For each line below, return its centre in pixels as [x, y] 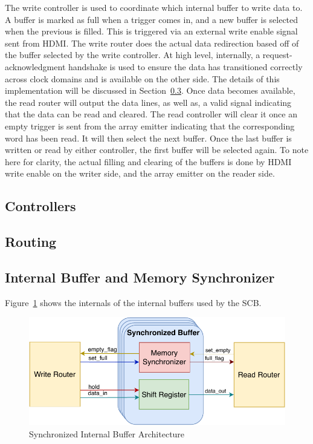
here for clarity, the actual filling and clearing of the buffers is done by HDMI [148, 161]
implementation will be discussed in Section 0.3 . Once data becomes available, [150, 90]
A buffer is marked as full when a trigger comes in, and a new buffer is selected [152, 19]
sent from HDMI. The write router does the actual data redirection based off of [152, 43]
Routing [31, 242]
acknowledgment [35, 66]
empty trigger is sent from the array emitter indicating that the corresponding [150, 126]
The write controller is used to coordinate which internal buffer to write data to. [154, 7]
